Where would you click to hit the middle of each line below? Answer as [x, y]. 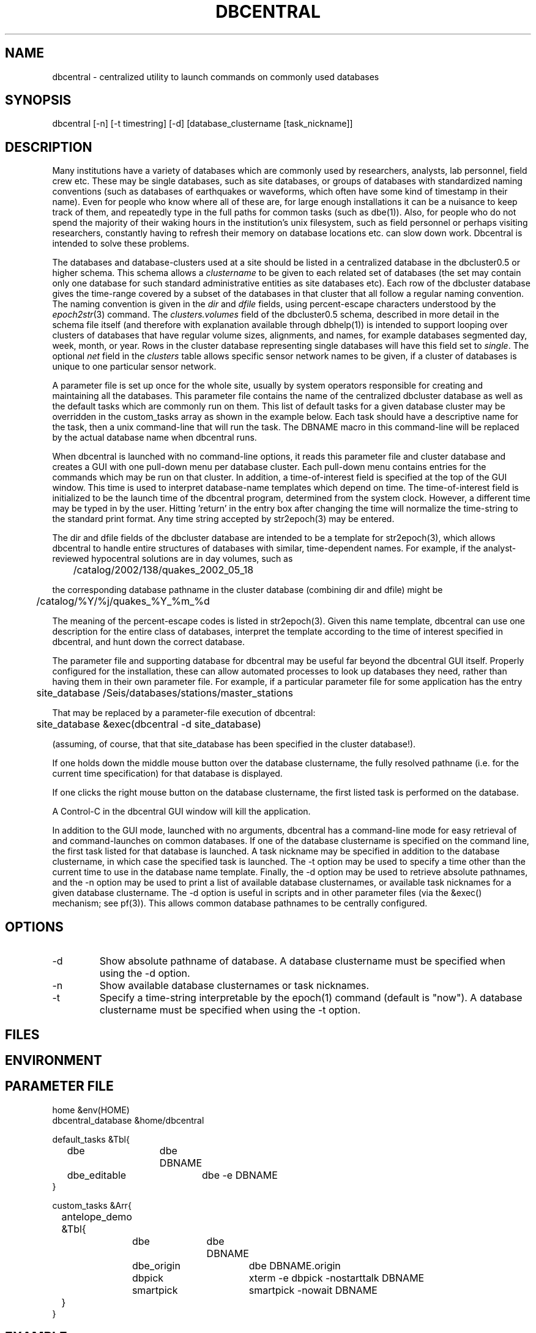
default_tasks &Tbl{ [91, 1139]
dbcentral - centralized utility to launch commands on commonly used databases [216, 77]
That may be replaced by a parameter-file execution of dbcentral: [184, 713]
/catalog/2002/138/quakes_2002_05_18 [163, 570]
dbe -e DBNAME [240, 1175]
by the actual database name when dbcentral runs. [154, 438]
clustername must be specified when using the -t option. [230, 1010]
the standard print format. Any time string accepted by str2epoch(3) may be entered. [223, 519]
